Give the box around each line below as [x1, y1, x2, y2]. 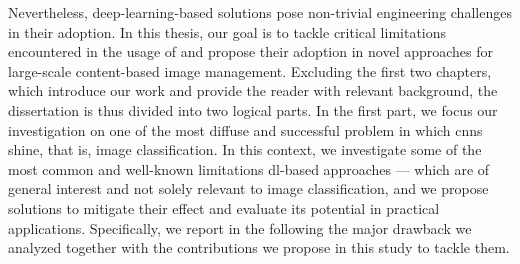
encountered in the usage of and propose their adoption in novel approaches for [8, 41, 494, 62]
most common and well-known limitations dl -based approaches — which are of [8, 158, 490, 179]
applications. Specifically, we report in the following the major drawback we [8, 217, 472, 238]
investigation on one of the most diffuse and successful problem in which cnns [8, 119, 483, 140]
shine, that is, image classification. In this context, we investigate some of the [8, 139, 482, 160]
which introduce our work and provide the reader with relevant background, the [8, 80, 498, 101]
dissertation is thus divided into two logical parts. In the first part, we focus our [8, 99, 498, 120]
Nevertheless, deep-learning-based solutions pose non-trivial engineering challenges [8, 2, 512, 22]
